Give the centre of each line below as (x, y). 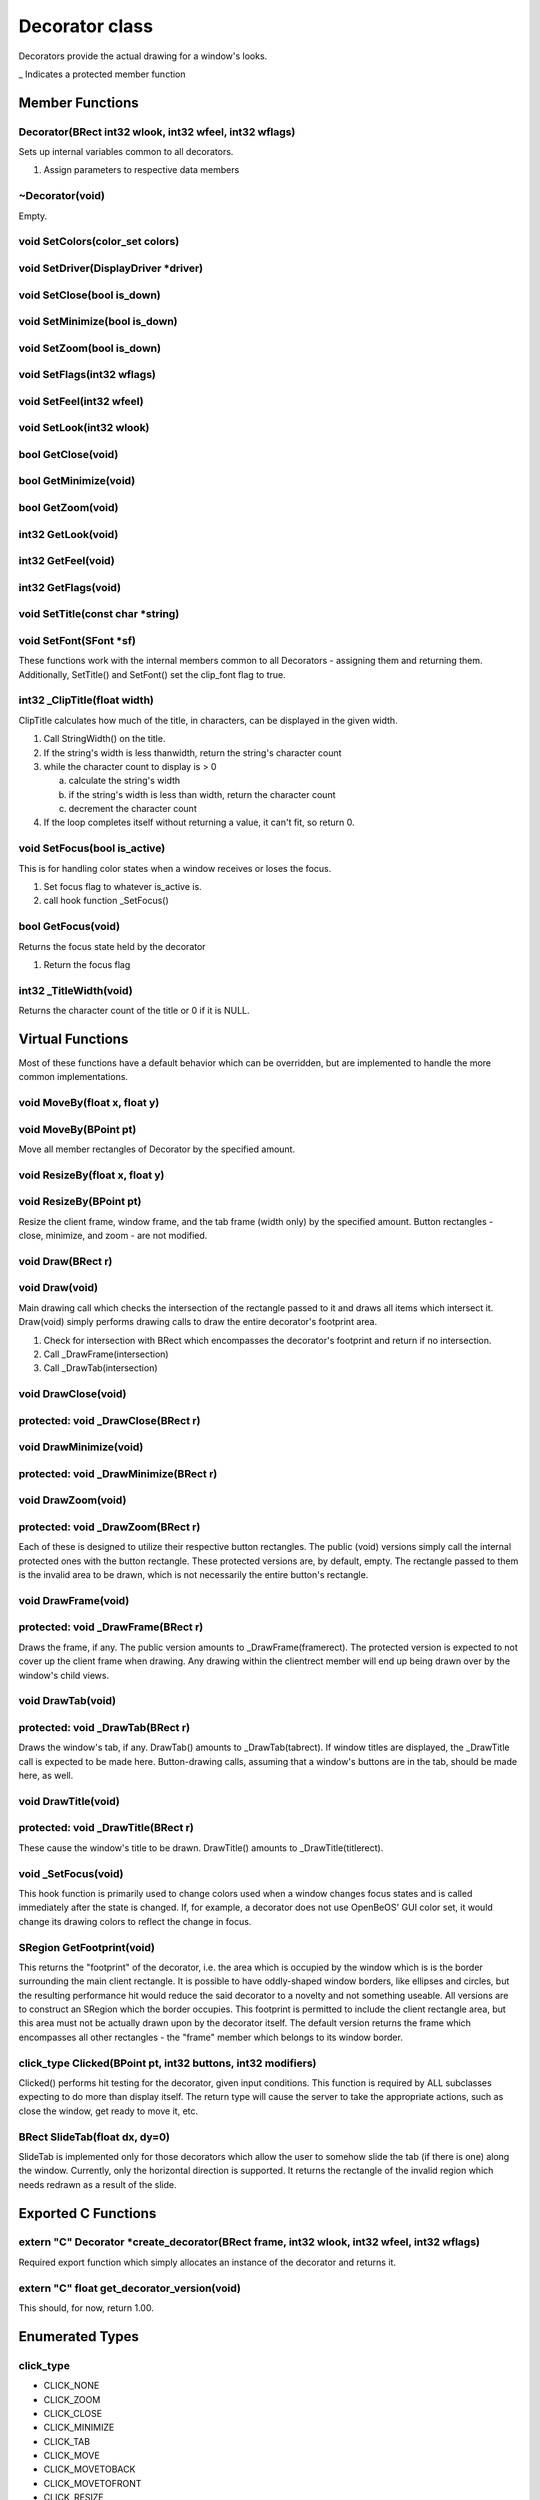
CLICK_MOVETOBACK (89, 2469)
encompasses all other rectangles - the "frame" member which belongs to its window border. (211, 2037)
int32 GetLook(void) (68, 534)
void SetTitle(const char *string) (99, 614)
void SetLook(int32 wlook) (84, 428)
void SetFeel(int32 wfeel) (81, 401)
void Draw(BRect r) (65, 1261)
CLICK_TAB (66, 2441)
